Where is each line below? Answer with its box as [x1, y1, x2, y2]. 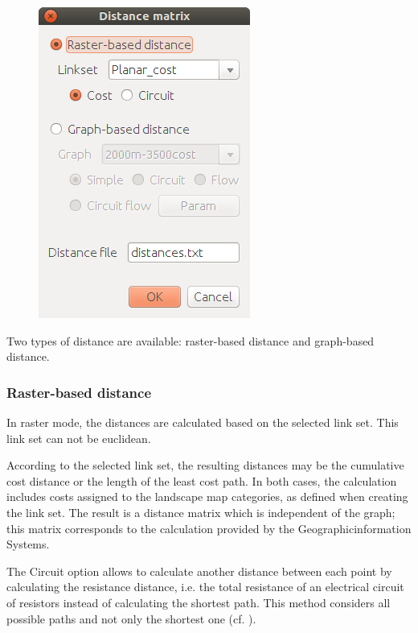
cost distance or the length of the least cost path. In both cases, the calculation [6, 472, 397, 489]
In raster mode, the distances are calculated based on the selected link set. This [6, 414, 399, 430]
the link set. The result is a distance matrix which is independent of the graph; [6, 503, 395, 520]
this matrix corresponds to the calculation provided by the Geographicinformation [6, 519, 412, 536]
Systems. [6, 536, 50, 552]
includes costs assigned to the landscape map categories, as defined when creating [6, 488, 408, 505]
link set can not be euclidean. [6, 429, 151, 446]
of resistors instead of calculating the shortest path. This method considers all [6, 594, 391, 610]
